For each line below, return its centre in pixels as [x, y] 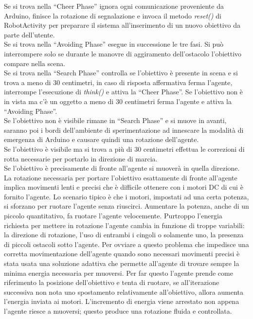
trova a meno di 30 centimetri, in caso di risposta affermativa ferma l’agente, [118, 82]
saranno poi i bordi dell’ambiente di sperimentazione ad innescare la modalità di [124, 130]
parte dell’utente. [29, 34]
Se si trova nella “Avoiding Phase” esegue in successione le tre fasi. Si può [114, 44]
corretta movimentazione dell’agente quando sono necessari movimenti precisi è [122, 254]
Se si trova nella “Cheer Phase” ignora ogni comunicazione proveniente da [114, 6]
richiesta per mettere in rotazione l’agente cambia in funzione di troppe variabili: [124, 225]
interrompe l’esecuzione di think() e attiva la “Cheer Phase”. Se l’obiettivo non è [124, 92]
